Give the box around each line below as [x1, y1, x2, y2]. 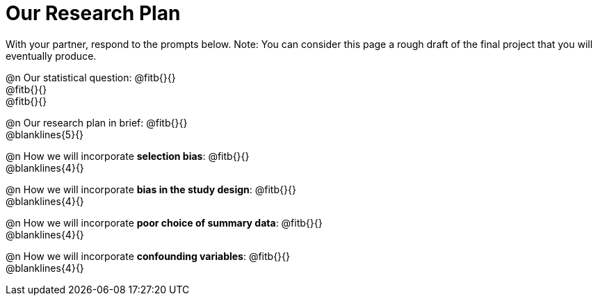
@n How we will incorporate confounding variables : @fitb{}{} [6, 250, 291, 262]
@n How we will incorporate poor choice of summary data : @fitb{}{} [6, 216, 323, 229]
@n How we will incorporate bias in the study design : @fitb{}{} [6, 183, 296, 195]
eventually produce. [6, 49, 97, 62]
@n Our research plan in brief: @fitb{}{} [6, 116, 188, 129]
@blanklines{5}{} [6, 128, 84, 140]
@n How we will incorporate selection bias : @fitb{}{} [6, 149, 250, 162]
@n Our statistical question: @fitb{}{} [6, 71, 176, 83]
